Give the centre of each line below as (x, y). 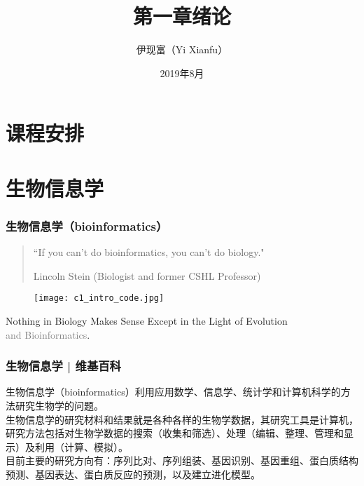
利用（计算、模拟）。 (81, 446)
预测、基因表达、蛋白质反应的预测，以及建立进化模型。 (133, 474)
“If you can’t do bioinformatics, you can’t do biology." (149, 252)
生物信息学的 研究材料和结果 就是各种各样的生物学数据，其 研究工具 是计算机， (182, 419)
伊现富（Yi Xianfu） (182, 49)
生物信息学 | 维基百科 (63, 366)
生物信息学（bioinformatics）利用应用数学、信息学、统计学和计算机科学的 (173, 392)
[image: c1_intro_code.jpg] (99, 298)
